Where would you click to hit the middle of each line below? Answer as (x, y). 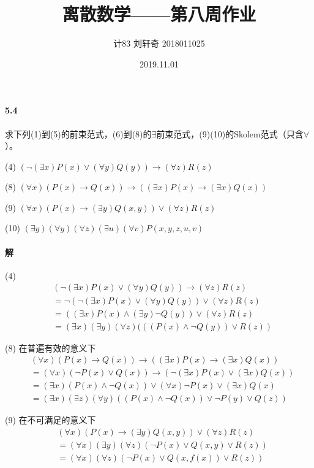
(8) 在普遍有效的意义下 (50, 347)
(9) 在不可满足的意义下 (50, 420)
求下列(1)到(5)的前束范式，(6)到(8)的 (78, 133)
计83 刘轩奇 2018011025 (159, 43)
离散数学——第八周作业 (159, 14)
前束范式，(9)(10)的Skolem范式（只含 (230, 133)
